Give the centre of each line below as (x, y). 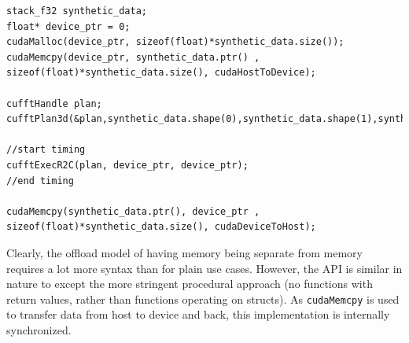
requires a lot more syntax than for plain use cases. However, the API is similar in (204, 268)
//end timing (40, 181)
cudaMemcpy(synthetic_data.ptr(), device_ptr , (133, 211)
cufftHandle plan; (54, 103)
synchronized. (39, 329)
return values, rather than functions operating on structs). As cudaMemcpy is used (203, 299)
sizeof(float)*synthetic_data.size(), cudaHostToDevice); (161, 73)
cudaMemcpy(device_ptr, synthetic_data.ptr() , (133, 57)
